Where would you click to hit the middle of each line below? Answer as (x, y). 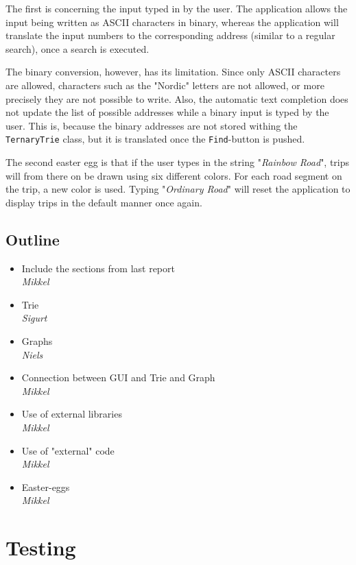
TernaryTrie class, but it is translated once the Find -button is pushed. (155, 139)
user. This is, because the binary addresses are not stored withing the (152, 125)
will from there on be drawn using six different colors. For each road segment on (174, 175)
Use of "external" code (68, 450)
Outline (33, 239)
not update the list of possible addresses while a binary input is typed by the (167, 112)
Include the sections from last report (98, 268)
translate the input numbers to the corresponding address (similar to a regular (170, 35)
